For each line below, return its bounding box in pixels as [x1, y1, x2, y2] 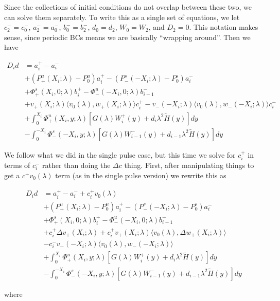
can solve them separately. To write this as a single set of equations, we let [4, 11, 240, 22]
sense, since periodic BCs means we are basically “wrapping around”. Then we [4, 31, 251, 42]
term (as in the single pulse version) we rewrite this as [55, 170, 226, 180]
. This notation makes [189, 22, 258, 32]
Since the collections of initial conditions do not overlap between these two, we [4, 2, 252, 12]
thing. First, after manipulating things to [124, 160, 254, 171]
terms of [4, 160, 30, 171]
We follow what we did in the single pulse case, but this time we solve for [4, 149, 236, 160]
